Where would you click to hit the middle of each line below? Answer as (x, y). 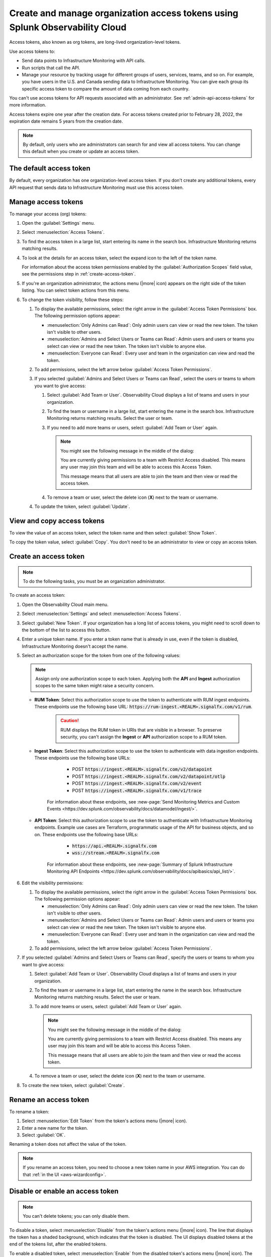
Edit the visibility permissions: (53, 883)
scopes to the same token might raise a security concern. (95, 686)
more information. (28, 105)
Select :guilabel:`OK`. (44, 1135)
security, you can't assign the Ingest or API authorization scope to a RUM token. (144, 737)
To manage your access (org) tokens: (48, 214)
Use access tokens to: (32, 51)
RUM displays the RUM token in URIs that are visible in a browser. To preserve (141, 730)
